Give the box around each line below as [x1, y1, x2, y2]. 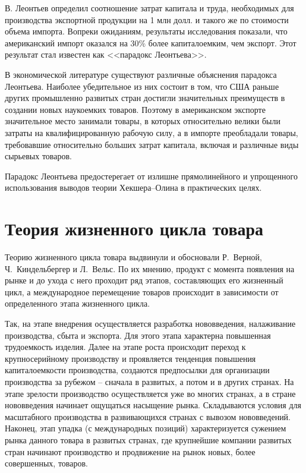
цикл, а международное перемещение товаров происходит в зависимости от [5, 285, 279, 298]
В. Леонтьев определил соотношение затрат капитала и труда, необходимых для [5, 2, 294, 14]
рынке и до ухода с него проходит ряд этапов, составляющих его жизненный [5, 274, 283, 286]
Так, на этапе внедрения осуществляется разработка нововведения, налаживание [5, 317, 296, 329]
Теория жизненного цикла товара [5, 216, 264, 241]
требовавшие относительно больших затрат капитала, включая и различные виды [5, 138, 299, 150]
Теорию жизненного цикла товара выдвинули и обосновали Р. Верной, [5, 251, 262, 263]
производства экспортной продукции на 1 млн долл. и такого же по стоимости [5, 13, 289, 26]
